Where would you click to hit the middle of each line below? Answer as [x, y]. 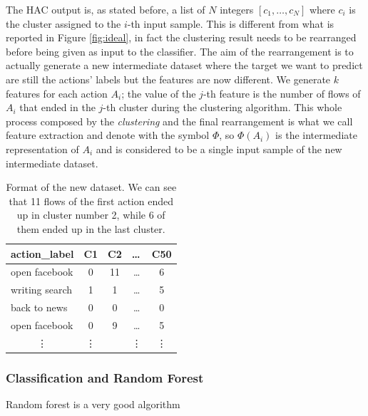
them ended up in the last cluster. [91, 228]
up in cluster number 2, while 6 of [91, 215]
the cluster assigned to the [63, 23]
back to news [39, 307]
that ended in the [57, 107]
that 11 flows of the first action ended [91, 201]
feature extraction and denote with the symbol [108, 135]
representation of [42, 149]
